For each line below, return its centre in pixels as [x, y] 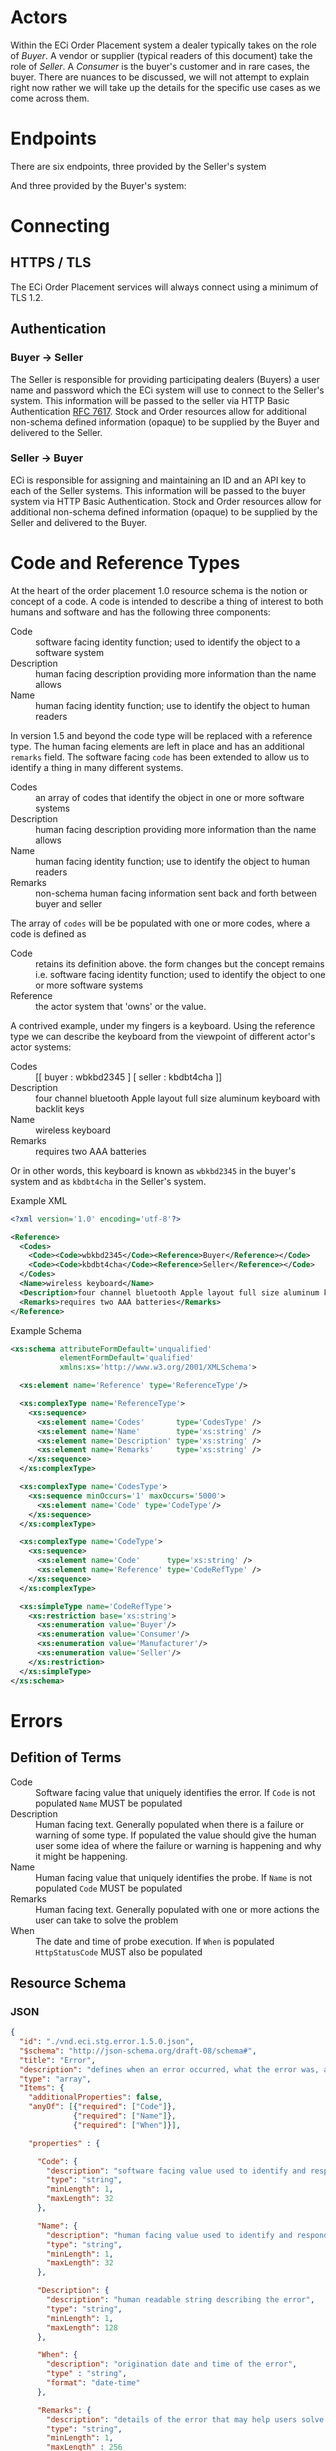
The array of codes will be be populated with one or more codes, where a [160, 923]
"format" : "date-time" [93, 2383]
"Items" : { [42, 2088]
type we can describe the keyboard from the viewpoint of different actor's [163, 1036]
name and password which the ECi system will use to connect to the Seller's [167, 390]
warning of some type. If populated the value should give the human [176, 1835]
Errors [36, 1720]
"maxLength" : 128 [82, 2327]
